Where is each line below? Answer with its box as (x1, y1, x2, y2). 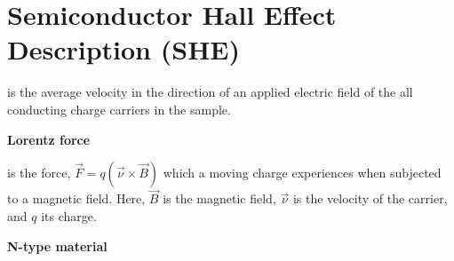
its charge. (41, 206, 97, 225)
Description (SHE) (7, 31, 241, 67)
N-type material (7, 236, 108, 255)
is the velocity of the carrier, (292, 189, 448, 208)
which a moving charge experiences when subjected (163, 163, 442, 182)
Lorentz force (7, 130, 91, 148)
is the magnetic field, (163, 189, 276, 208)
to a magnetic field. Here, (7, 189, 146, 208)
